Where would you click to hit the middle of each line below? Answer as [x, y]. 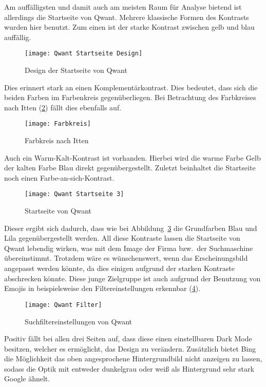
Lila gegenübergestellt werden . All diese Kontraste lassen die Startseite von [122, 238]
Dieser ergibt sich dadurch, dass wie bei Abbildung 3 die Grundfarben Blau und [131, 228]
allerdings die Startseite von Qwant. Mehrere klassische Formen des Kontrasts [127, 17]
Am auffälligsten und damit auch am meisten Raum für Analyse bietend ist [123, 7]
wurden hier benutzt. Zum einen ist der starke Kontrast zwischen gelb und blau [129, 27]
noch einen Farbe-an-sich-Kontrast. [59, 177]
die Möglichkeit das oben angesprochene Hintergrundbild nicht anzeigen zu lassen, [133, 359]
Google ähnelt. [27, 379]
